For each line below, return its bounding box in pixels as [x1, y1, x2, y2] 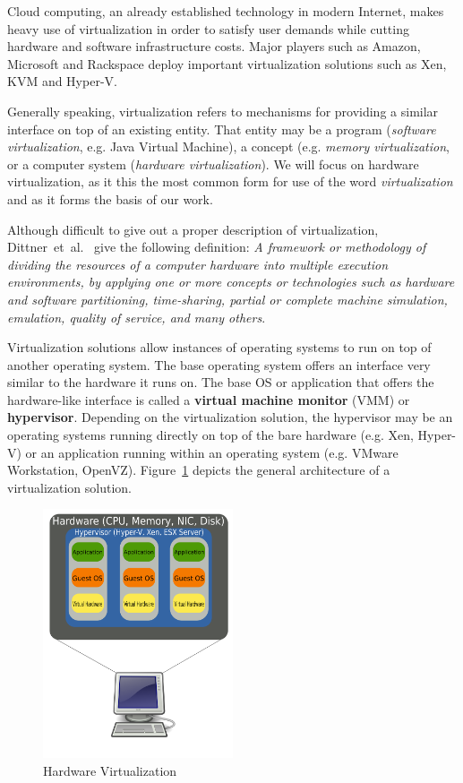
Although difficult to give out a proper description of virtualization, [7, 219, 379, 238]
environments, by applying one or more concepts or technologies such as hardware [7, 272, 455, 291]
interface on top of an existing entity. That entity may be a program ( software [7, 119, 436, 138]
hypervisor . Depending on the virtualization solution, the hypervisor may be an [7, 408, 453, 426]
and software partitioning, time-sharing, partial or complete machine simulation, [7, 289, 448, 308]
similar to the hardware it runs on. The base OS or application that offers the [7, 373, 434, 391]
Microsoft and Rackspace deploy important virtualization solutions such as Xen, [7, 54, 447, 73]
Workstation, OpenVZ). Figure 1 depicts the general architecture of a [7, 460, 390, 479]
